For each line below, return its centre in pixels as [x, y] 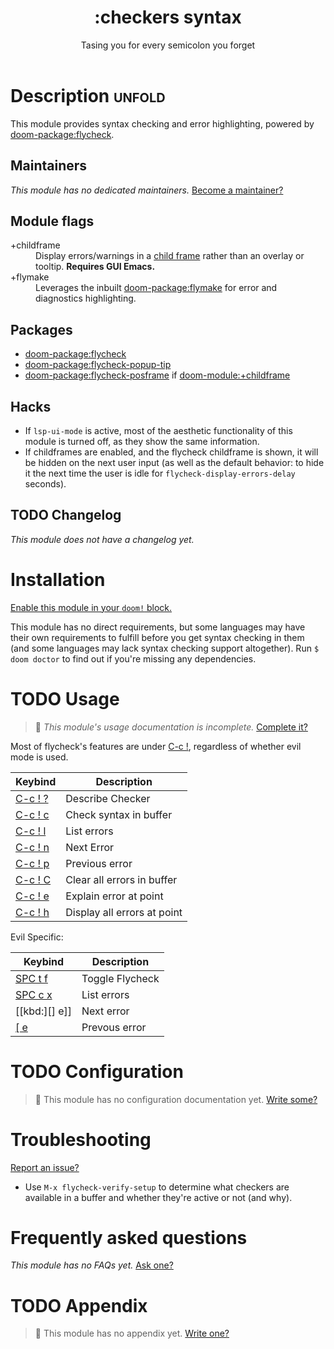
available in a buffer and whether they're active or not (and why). [158, 1197]
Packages [41, 329]
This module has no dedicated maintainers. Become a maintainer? [147, 190]
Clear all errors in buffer [121, 879]
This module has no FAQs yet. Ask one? [92, 1265]
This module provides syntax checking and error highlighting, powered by [162, 123]
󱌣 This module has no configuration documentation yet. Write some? [176, 1099]
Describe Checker [108, 798]
